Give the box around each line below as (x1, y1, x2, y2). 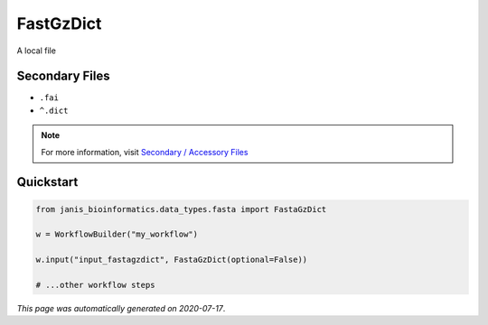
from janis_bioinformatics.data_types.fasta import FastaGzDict (35, 204, 327, 214)
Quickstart (16, 174, 79, 190)
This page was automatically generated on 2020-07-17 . (16, 302, 226, 313)
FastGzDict (16, 14, 102, 33)
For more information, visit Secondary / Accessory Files (41, 146, 249, 157)
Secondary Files (16, 69, 110, 84)
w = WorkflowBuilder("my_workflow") (35, 229, 199, 239)
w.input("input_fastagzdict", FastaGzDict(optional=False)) (35, 255, 308, 265)
